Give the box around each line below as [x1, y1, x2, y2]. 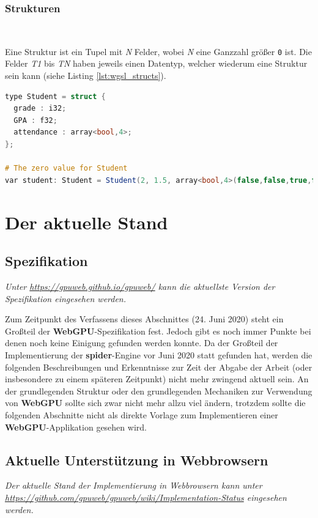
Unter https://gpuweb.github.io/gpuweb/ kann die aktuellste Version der [5, 279, 275, 292]
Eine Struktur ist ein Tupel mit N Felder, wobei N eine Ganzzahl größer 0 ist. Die [5, 45, 312, 57]
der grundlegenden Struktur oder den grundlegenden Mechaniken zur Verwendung [5, 384, 312, 397]
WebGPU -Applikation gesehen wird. [5, 420, 147, 433]
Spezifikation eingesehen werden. [5, 292, 127, 305]
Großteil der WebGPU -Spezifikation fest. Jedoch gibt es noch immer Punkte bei [5, 324, 311, 337]
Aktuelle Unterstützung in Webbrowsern [5, 450, 268, 469]
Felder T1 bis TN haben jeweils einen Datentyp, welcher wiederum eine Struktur [5, 57, 308, 70]
